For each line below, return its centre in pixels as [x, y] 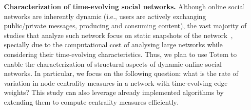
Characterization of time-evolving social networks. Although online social [125, 6]
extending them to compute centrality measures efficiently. [91, 101]
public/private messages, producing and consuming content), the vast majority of [125, 26]
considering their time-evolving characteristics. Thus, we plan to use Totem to [120, 54]
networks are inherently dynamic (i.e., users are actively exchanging [105, 16]
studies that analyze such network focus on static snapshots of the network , [118, 35]
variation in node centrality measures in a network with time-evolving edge [116, 82]
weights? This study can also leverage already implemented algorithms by [114, 92]
